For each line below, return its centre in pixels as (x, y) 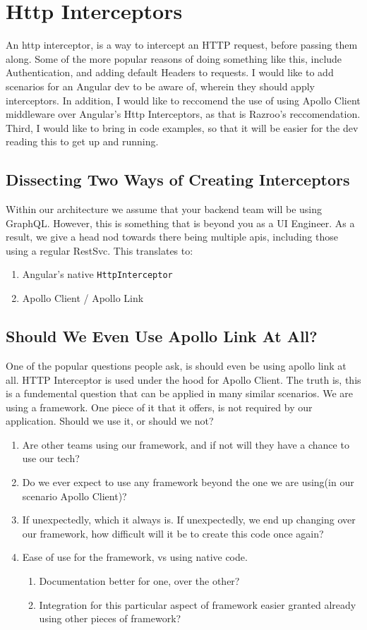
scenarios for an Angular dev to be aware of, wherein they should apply (160, 86)
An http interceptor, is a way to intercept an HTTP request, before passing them (182, 45)
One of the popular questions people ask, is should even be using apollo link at (176, 365)
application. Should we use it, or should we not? (110, 421)
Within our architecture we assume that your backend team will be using (164, 209)
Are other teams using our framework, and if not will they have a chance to (186, 444)
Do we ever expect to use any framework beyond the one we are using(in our (188, 482)
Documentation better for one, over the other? (139, 581)
